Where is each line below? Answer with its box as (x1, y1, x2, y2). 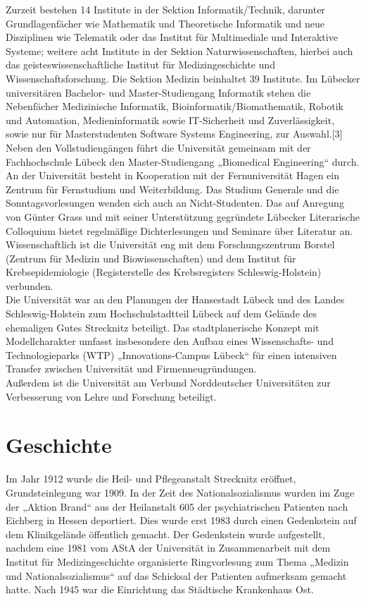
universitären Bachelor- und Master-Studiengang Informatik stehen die (6, 85, 311, 99)
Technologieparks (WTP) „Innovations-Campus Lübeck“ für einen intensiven (6, 347, 337, 362)
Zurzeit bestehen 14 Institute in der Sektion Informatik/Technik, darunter (6, 2, 325, 16)
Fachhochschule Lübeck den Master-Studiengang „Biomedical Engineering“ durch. (6, 154, 360, 169)
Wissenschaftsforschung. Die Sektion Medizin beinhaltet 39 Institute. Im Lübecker (6, 71, 360, 85)
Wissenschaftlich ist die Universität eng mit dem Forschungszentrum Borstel (6, 237, 335, 252)
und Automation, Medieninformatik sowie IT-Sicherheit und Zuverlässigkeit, (6, 112, 335, 127)
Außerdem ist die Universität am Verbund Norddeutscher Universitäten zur (6, 375, 331, 390)
